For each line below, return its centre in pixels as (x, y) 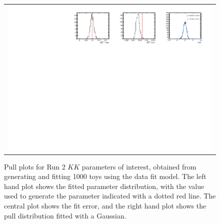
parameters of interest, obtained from (139, 166)
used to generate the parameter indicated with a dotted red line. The (110, 196)
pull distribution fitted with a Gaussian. (65, 215)
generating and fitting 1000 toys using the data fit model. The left (105, 176)
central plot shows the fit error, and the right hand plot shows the (105, 205)
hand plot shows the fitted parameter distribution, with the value (104, 186)
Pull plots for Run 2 (35, 166)
